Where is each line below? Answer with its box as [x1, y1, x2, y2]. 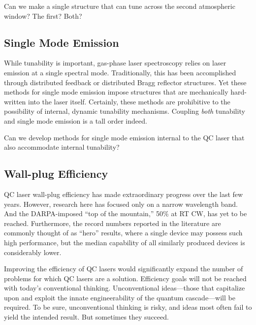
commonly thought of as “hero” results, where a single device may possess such [4, 227, 243, 238]
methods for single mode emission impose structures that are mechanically [4, 87, 228, 97]
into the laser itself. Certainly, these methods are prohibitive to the [28, 96, 230, 106]
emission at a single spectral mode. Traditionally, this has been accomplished [4, 67, 236, 77]
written [4, 96, 26, 106]
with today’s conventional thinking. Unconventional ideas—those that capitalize [4, 283, 245, 293]
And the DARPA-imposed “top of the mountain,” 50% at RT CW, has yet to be [4, 208, 247, 219]
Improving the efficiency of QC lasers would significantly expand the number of [4, 263, 243, 274]
